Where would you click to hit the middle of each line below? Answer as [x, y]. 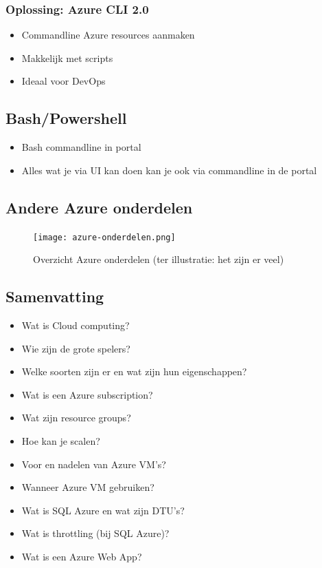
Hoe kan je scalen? [61, 441]
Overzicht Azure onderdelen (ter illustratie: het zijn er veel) [159, 259]
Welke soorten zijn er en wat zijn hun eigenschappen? [134, 371]
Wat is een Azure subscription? [87, 394]
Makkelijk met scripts [67, 57]
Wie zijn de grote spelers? [76, 348]
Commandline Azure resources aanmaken [108, 35]
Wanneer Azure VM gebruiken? [88, 487]
